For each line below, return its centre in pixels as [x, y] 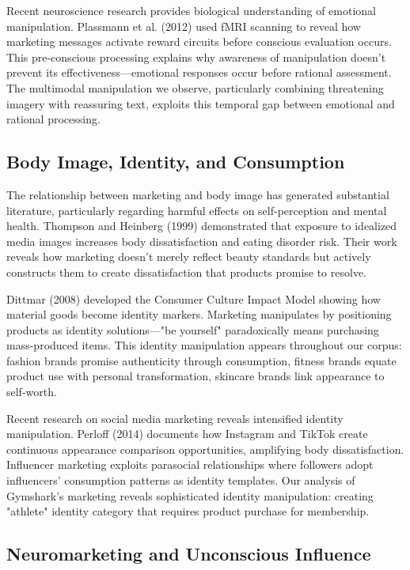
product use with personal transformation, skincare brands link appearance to [196, 376]
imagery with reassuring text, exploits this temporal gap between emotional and [201, 103]
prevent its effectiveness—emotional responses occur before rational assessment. [199, 72]
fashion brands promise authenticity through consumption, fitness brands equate [201, 360]
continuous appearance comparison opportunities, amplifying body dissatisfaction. [205, 449]
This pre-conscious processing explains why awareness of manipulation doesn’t [196, 57]
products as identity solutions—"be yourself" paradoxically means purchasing [193, 329]
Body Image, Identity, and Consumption [176, 162]
